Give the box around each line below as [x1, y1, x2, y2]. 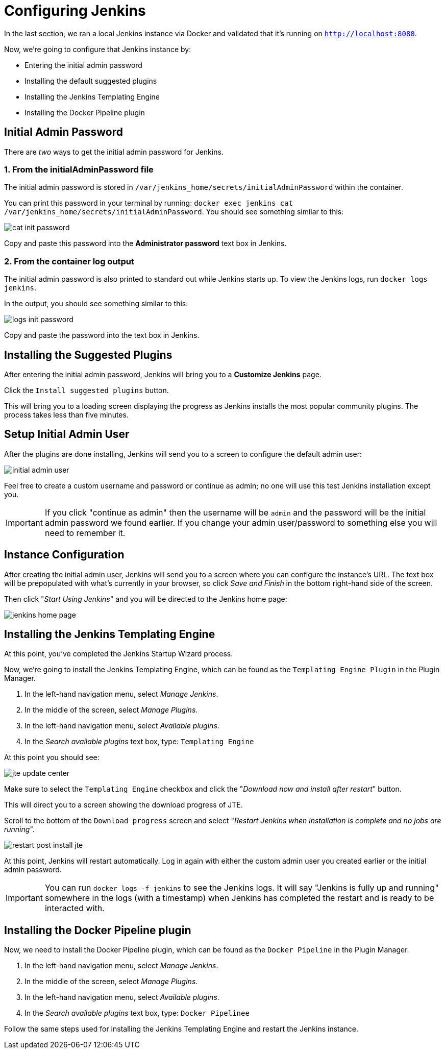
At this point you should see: [4, 753, 100, 762]
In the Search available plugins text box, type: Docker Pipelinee [24, 1009, 250, 1018]
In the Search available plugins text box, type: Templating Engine [24, 737, 254, 746]
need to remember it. [44, 527, 126, 538]
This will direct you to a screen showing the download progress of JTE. [4, 800, 243, 810]
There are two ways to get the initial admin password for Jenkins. [4, 147, 224, 156]
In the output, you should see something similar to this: [4, 299, 188, 308]
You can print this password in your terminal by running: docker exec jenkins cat [4, 199, 293, 208]
